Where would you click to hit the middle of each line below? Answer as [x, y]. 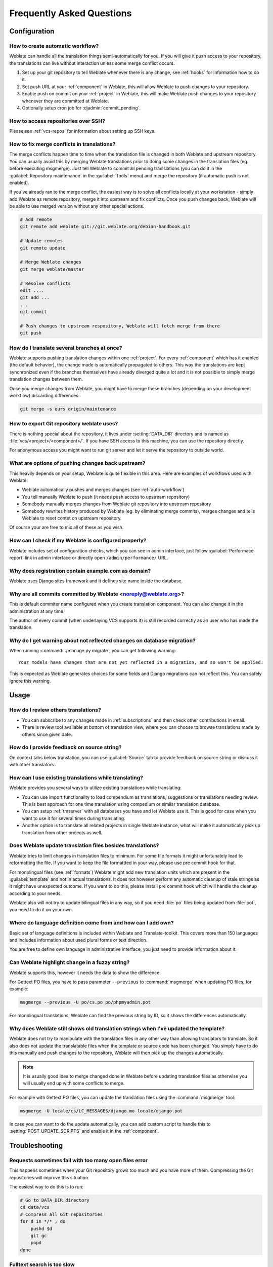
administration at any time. [37, 611]
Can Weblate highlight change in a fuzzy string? [70, 962]
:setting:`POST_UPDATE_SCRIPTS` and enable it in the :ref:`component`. [84, 1131]
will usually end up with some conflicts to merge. [74, 1083]
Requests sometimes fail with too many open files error [79, 1160]
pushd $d [41, 1228]
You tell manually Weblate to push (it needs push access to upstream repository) [106, 497]
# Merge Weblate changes [51, 262]
